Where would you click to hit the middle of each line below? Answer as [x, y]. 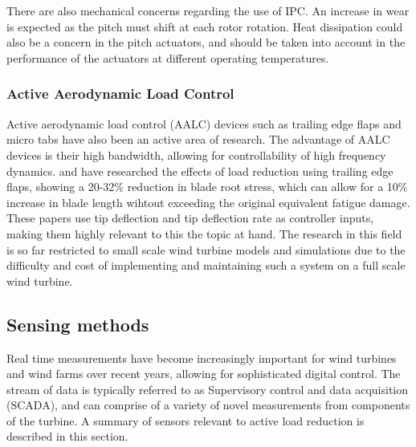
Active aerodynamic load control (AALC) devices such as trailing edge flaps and [204, 123]
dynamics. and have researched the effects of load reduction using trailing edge [200, 171]
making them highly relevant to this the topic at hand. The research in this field [204, 233]
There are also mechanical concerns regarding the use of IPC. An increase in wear [208, 11]
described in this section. [67, 436]
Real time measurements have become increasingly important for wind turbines [202, 358]
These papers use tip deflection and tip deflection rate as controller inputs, [190, 218]
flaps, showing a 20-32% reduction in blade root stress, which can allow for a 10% [207, 187]
